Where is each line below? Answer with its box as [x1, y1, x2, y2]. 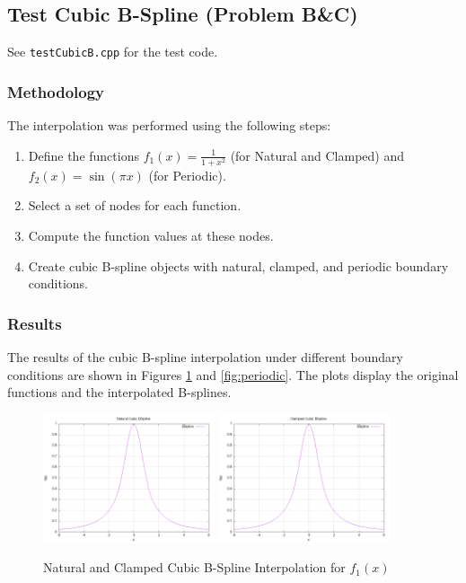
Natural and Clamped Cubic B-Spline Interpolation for [43, 558, 346, 577]
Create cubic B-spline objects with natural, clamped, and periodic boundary [28, 256, 449, 275]
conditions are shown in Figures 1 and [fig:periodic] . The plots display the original [7, 365, 459, 384]
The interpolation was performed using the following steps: [7, 116, 331, 135]
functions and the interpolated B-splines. [7, 383, 232, 402]
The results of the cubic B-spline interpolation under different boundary [7, 348, 403, 366]
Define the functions [28, 146, 139, 164]
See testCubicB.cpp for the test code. [7, 42, 218, 61]
